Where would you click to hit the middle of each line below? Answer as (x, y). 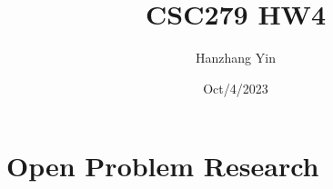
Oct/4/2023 (236, 88)
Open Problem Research (163, 166)
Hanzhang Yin (236, 58)
